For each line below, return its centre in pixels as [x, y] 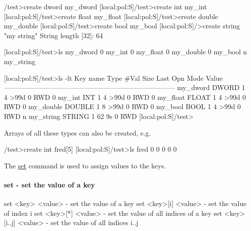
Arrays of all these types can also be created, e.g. [77, 132]
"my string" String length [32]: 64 [53, 35]
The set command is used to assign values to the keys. [85, 165]
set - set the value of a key [50, 184]
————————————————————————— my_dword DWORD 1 [125, 87]
